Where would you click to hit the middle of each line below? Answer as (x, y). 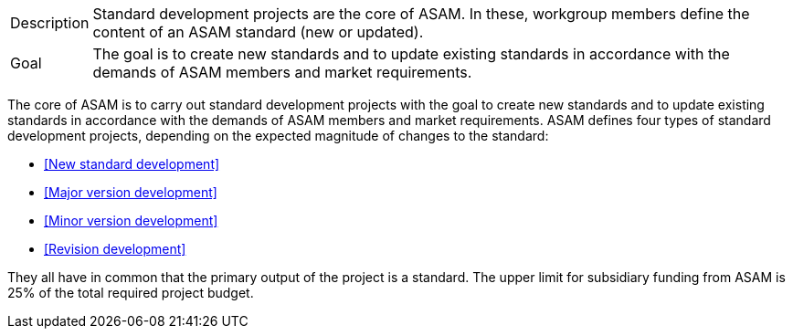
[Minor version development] (131, 220)
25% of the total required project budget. (131, 293)
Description (50, 23)
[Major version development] (131, 192)
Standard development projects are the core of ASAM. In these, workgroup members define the (421, 14)
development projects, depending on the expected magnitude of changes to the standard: (278, 136)
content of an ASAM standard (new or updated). (258, 32)
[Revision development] (115, 249)
